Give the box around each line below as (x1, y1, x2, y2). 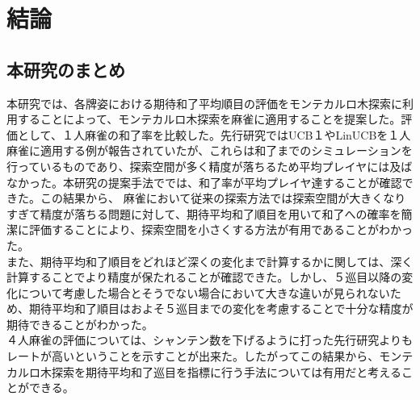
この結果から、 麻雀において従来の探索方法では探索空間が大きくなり (40, 190, 406, 206)
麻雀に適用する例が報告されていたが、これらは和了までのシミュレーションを (6, 142, 413, 159)
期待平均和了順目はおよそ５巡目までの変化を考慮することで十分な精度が (28, 300, 414, 317)
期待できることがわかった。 (6, 315, 153, 332)
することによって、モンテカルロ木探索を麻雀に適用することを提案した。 (17, 110, 401, 127)
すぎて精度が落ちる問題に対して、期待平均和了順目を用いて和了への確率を (6, 205, 401, 222)
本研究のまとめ (6, 56, 125, 81)
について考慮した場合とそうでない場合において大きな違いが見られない (17, 284, 390, 301)
